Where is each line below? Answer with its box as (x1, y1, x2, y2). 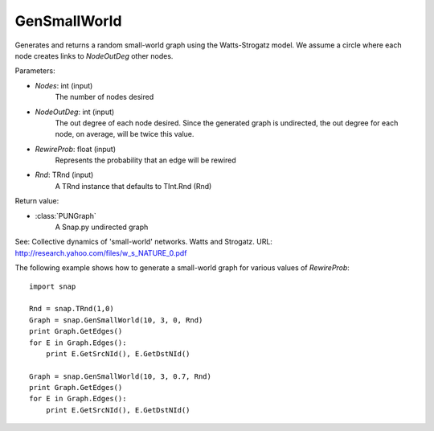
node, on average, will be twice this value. (55, 129, 194, 139)
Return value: (14, 196, 59, 206)
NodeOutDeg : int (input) (35, 107, 115, 117)
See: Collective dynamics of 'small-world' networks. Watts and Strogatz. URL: (14, 237, 273, 247)
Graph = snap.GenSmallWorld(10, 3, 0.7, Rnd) (29, 371, 212, 381)
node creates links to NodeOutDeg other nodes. (14, 51, 174, 60)
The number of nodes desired (55, 92, 154, 102)
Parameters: (14, 66, 55, 76)
